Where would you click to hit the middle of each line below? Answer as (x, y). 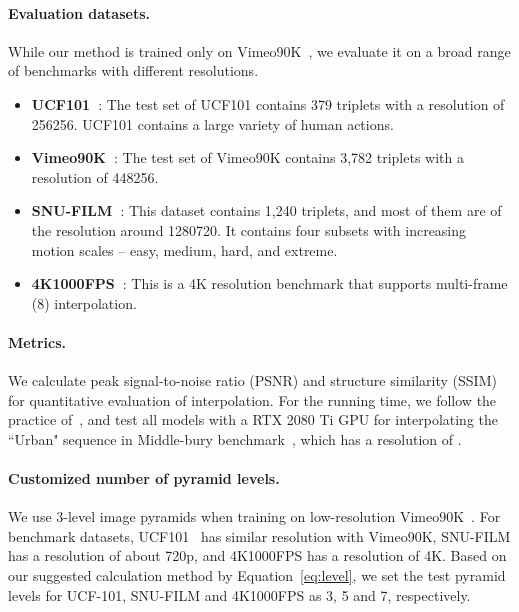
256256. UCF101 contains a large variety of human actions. (212, 123)
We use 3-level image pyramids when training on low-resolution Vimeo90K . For (254, 516)
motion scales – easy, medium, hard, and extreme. (184, 249)
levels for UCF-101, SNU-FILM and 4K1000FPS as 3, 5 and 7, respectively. (239, 594)
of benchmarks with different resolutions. (133, 70)
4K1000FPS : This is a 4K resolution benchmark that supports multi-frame (269, 283)
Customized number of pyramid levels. (144, 478)
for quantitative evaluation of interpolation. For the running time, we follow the (252, 399)
